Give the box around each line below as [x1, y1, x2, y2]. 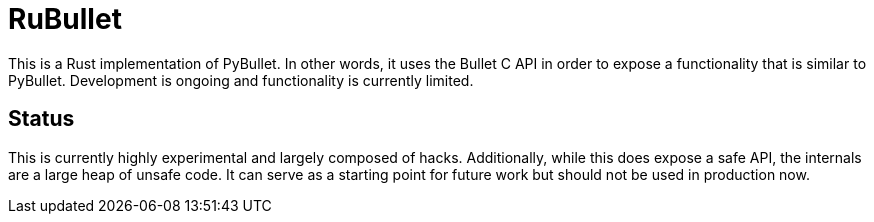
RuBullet [8, 2, 122, 36]
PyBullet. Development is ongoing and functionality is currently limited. [8, 71, 474, 89]
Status [8, 106, 75, 132]
